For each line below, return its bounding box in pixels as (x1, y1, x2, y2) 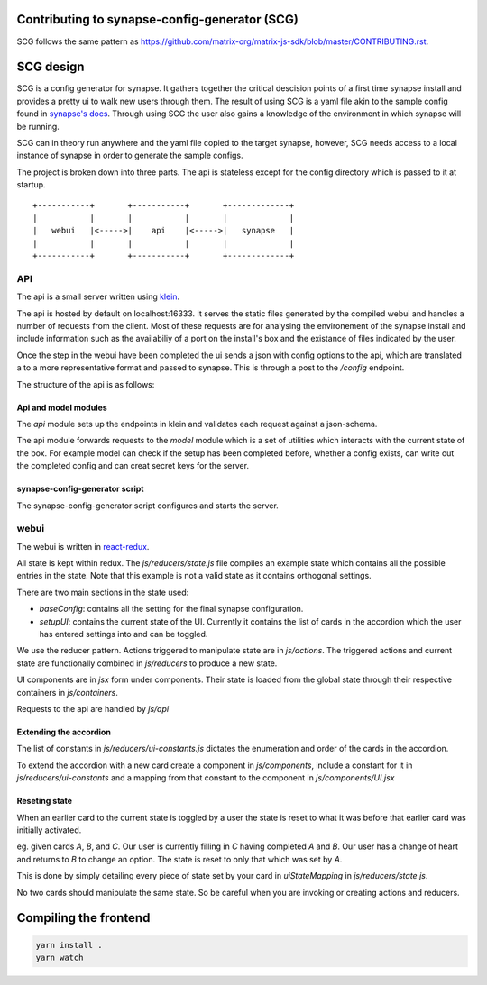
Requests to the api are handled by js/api (16, 703, 170, 714)
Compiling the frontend (16, 910, 151, 926)
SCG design (16, 59, 85, 75)
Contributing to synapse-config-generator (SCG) (16, 12, 299, 27)
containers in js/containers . (16, 687, 119, 698)
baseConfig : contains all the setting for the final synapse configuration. (39, 604, 304, 615)
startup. (16, 179, 46, 190)
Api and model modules (16, 402, 107, 413)
